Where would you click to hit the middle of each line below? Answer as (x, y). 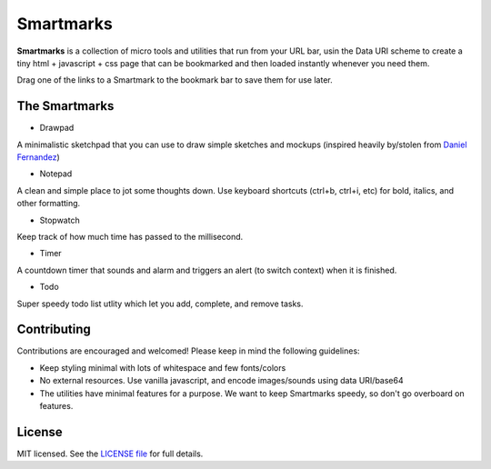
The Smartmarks (65, 106)
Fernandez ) (39, 157)
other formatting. (49, 204)
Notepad (56, 174)
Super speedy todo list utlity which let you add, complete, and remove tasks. (160, 304)
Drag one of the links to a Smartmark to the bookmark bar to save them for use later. (175, 80)
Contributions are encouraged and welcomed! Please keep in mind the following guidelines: (188, 351)
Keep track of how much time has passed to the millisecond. (130, 236)
